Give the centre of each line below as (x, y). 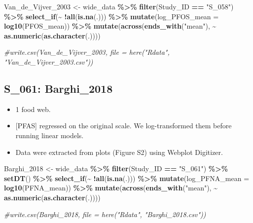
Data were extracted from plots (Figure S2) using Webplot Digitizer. (119, 152)
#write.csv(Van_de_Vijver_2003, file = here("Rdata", (87, 52)
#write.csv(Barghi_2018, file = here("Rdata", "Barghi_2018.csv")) (105, 214)
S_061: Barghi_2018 (58, 88)
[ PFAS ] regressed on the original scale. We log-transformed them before (124, 126)
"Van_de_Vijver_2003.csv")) (49, 61)
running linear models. (50, 135)
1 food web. (33, 109)
